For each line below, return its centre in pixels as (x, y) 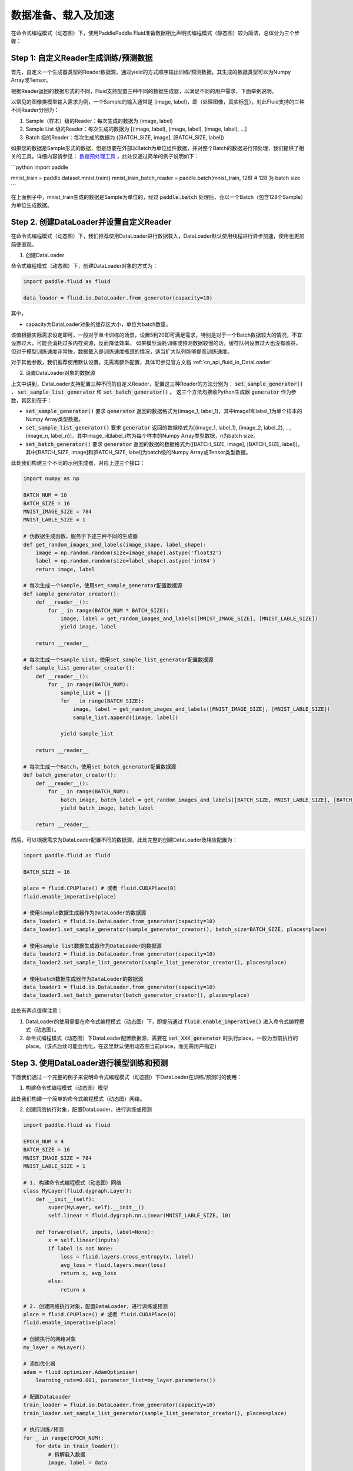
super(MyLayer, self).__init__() (96, 1207)
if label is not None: (81, 1248)
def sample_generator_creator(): (71, 594)
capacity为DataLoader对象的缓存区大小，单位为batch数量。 (98, 324)
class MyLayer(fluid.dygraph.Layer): (78, 1191)
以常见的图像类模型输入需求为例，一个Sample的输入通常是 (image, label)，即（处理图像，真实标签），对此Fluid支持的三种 (158, 102)
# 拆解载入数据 (66, 1454)
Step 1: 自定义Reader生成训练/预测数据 (82, 58)
